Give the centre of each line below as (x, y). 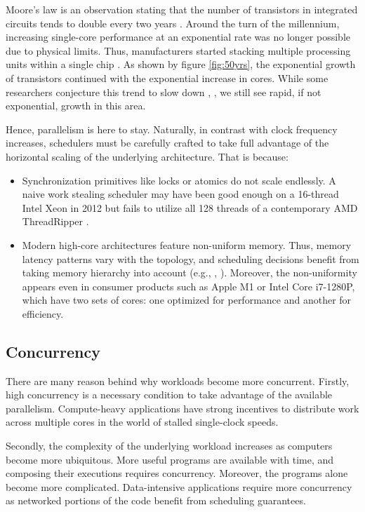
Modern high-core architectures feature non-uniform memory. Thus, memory (187, 244)
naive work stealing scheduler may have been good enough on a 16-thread (180, 194)
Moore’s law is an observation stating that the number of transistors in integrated (182, 9)
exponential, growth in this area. (76, 106)
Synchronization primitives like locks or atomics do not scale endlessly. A (179, 180)
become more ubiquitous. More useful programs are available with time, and (170, 459)
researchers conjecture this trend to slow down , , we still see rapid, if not (164, 92)
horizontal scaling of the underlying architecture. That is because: (147, 156)
